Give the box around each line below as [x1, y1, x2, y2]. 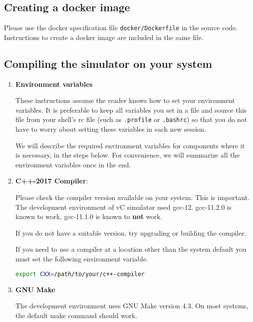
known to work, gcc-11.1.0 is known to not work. [15, 211, 162, 221]
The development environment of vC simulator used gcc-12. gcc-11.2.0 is [15, 201, 232, 212]
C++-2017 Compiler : [15, 176, 88, 186]
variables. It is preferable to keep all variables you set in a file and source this [15, 104, 247, 115]
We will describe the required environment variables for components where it [15, 140, 245, 150]
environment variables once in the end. [15, 159, 131, 169]
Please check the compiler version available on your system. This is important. [15, 192, 250, 202]
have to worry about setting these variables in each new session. [15, 124, 206, 134]
